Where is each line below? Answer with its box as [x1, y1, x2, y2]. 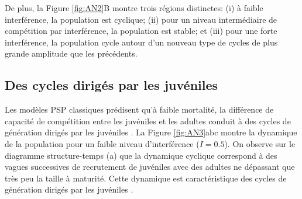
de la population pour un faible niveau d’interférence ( [5, 137, 200, 149]
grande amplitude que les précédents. [5, 47, 138, 60]
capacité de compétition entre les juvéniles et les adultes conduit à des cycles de [5, 114, 291, 127]
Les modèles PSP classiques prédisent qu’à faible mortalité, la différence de [5, 103, 274, 116]
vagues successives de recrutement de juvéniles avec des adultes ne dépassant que [5, 160, 295, 173]
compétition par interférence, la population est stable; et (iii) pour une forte [5, 25, 277, 37]
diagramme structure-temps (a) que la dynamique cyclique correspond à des [5, 149, 277, 161]
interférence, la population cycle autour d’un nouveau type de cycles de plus [5, 36, 278, 48]
